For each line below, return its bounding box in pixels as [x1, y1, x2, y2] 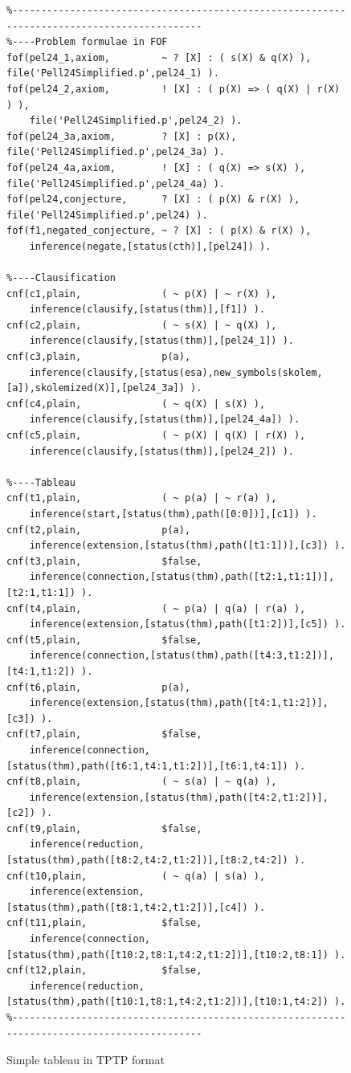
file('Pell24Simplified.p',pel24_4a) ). [6, 177, 226, 190]
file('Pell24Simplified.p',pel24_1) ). [6, 67, 219, 80]
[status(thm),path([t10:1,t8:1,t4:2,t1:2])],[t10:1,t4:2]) [6, 996, 329, 1008]
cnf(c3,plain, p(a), [6, 351, 191, 363]
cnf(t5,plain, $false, [6, 634, 202, 646]
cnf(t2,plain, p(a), [6, 524, 191, 536]
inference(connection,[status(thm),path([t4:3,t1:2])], [29, 650, 335, 662]
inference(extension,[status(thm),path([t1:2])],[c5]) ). [29, 618, 346, 630]
